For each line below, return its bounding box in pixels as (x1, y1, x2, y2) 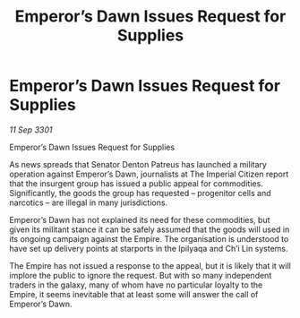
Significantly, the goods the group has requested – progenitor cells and (9, 187, 271, 198)
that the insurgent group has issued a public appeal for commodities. (9, 177, 264, 189)
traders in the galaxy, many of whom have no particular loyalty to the (9, 279, 263, 290)
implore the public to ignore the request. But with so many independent (9, 270, 272, 280)
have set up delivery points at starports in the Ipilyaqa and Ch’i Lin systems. (9, 243, 288, 254)
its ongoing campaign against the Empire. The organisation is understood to (9, 233, 289, 244)
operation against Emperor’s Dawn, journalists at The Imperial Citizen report (9, 168, 289, 179)
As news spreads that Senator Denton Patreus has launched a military (9, 159, 267, 169)
